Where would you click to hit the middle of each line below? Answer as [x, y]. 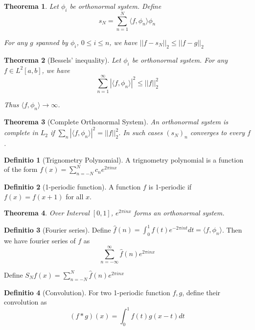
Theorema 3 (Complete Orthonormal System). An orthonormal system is [116, 122]
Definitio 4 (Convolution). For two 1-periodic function [87, 292]
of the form [21, 169]
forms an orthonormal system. [179, 213]
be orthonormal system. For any [180, 59]
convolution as [25, 302]
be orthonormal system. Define [116, 6]
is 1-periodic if [170, 187]
